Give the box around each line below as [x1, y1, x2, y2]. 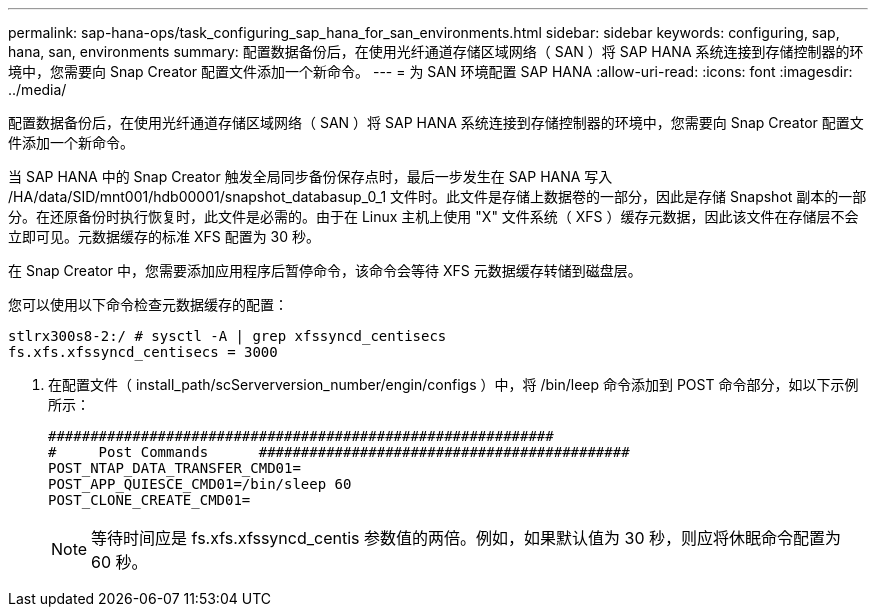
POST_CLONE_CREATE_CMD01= [48, 492, 251, 508]
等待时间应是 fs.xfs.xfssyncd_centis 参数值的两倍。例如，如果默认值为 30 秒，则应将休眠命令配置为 [91, 528, 841, 548]
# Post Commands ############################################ [48, 444, 630, 460]
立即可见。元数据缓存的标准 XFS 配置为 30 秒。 [8, 228, 321, 245]
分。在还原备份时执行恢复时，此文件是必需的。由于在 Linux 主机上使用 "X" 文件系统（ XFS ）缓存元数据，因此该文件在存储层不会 [8, 208, 859, 225]
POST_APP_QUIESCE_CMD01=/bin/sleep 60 [48, 476, 352, 492]
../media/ [8, 81, 67, 98]
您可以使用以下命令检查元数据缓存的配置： [8, 296, 288, 313]
